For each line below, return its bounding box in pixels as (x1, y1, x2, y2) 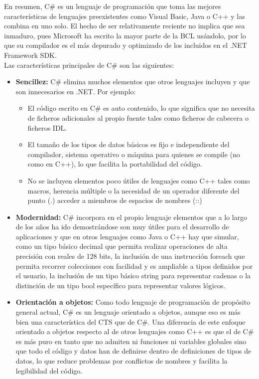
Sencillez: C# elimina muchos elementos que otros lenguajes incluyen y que (15, 76, 250, 87)
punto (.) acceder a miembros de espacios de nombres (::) (27, 195, 202, 205)
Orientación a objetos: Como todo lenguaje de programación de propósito (15, 297, 251, 307)
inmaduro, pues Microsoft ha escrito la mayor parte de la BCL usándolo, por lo (4, 30, 246, 40)
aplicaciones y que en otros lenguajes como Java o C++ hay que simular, (15, 231, 239, 241)
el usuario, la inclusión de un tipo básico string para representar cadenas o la (15, 270, 251, 281)
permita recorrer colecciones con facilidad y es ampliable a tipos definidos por (15, 260, 253, 271)
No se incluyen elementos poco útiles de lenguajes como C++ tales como (27, 175, 250, 186)
